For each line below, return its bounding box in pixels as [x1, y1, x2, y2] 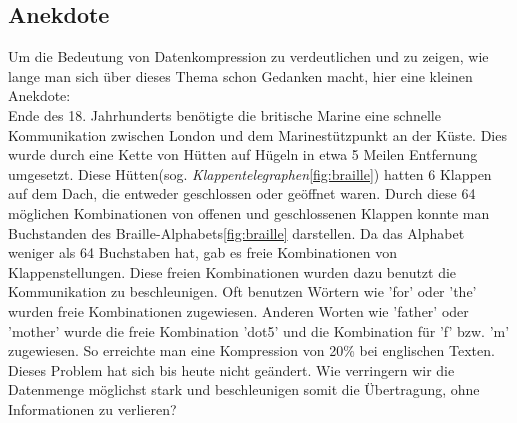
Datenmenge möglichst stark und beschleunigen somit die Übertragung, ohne [8, 379, 480, 400]
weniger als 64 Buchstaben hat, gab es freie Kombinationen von [8, 242, 397, 263]
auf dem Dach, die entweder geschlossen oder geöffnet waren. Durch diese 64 [8, 183, 476, 204]
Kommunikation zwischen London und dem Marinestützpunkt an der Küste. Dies [8, 124, 507, 145]
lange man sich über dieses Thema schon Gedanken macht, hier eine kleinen [8, 65, 473, 86]
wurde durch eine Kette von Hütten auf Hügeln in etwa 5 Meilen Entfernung [8, 144, 478, 165]
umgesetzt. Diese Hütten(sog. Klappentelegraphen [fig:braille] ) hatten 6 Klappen [8, 163, 492, 184]
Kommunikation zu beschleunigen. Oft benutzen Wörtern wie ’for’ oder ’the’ [8, 281, 477, 302]
